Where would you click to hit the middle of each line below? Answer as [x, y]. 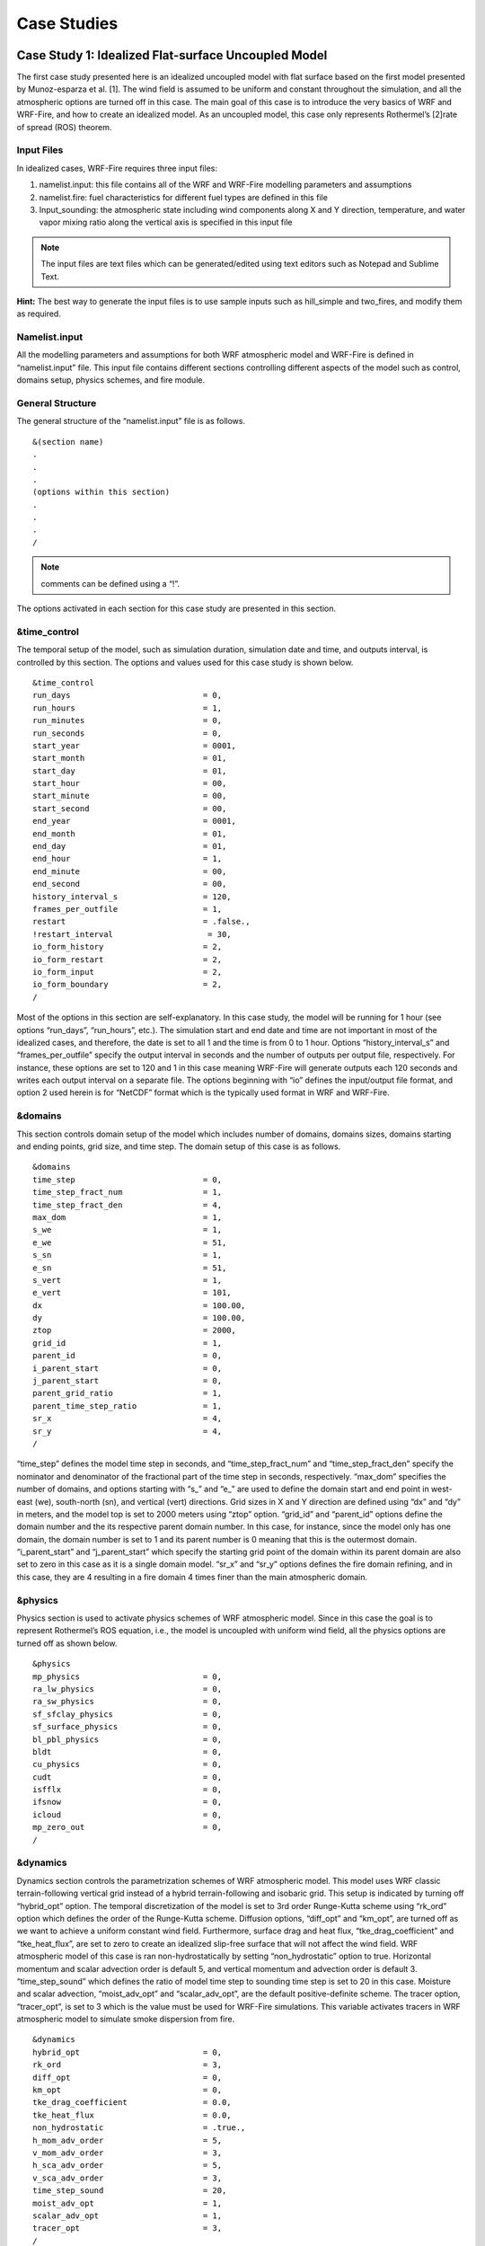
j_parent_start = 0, [128, 1381]
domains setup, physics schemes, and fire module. [111, 380]
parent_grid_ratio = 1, [128, 1393]
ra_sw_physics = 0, [128, 1702]
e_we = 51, [130, 1242]
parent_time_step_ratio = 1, [128, 1406]
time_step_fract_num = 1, [128, 1192]
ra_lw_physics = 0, [128, 1689]
